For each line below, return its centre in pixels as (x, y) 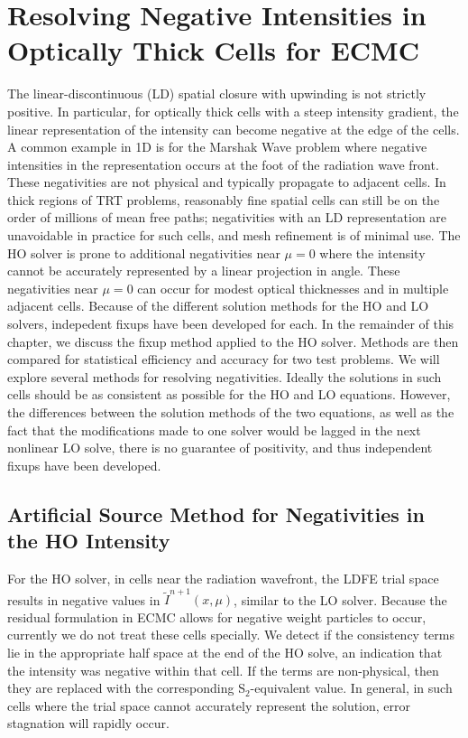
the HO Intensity (89, 541)
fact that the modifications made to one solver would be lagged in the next (214, 430)
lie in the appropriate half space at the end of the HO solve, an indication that (225, 653)
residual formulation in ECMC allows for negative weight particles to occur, (217, 617)
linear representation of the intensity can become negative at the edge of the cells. (234, 129)
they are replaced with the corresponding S (126, 688)
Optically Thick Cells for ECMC (213, 50)
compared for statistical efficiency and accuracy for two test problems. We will (224, 359)
